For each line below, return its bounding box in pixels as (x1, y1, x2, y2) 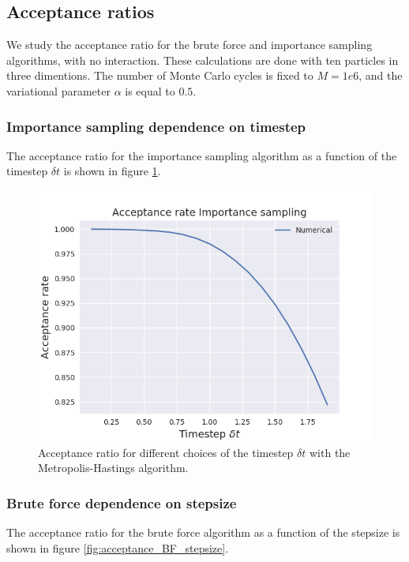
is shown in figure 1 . (63, 163, 161, 179)
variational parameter (6, 82, 111, 99)
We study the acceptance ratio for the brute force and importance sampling (6, 36, 373, 53)
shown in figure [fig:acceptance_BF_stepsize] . (6, 539, 229, 556)
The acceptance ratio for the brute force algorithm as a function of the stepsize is (6, 523, 400, 540)
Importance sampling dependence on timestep (6, 116, 306, 136)
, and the (358, 67, 403, 84)
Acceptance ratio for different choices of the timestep (38, 444, 294, 460)
